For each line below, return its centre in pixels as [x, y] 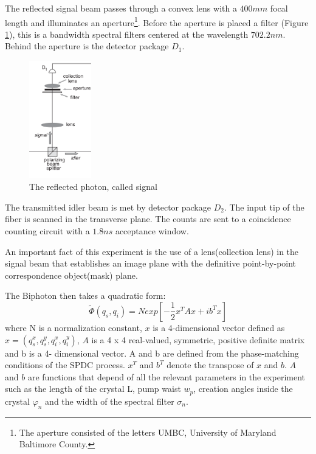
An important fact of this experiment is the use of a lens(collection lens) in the [152, 251]
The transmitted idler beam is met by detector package [108, 207]
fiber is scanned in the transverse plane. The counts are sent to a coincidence [148, 219]
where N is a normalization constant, [74, 327]
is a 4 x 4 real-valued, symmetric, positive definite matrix [198, 339]
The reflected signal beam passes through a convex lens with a [121, 8]
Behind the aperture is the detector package [87, 46]
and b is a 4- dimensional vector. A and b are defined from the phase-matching [152, 353]
